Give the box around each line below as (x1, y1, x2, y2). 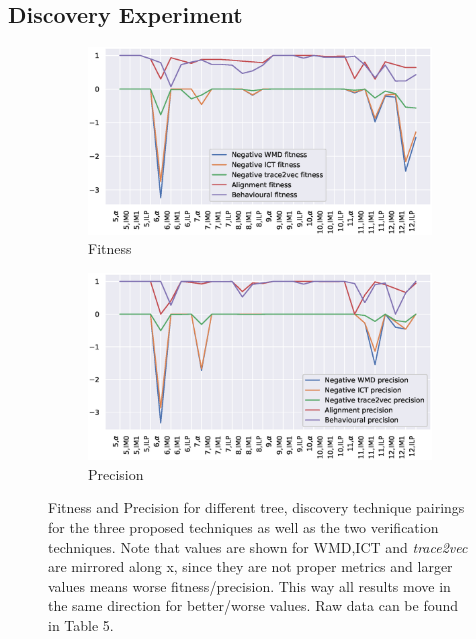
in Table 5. (48, 615, 114, 636)
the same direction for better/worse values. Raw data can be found (48, 595, 459, 616)
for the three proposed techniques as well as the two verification (48, 517, 439, 538)
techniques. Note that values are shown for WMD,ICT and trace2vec (48, 536, 468, 557)
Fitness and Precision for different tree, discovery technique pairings (48, 497, 465, 518)
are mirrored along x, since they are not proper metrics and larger (48, 556, 453, 577)
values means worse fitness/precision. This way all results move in (48, 575, 451, 596)
